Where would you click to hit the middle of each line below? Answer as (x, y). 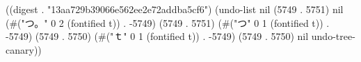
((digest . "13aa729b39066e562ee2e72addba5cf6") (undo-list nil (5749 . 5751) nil (175, 9)
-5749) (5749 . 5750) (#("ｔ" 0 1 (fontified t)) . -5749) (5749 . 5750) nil (157, 36)
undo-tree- (333, 36)
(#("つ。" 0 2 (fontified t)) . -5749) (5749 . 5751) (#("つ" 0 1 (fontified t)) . (168, 22)
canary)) (24, 49)
